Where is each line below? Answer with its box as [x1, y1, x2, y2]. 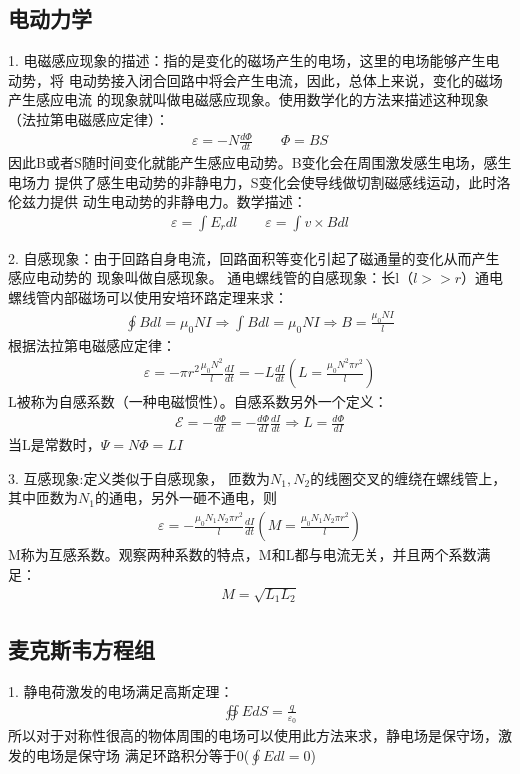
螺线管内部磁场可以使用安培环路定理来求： [8, 286, 288, 307]
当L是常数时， [8, 434, 101, 455]
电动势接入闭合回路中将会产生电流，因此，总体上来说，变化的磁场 [68, 69, 503, 90]
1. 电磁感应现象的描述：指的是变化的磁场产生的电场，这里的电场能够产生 [8, 50, 486, 71]
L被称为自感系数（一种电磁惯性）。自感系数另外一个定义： [8, 391, 388, 412]
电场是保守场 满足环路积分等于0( [35, 744, 250, 765]
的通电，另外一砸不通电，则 [94, 487, 277, 508]
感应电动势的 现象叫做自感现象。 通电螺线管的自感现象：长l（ [8, 267, 414, 288]
